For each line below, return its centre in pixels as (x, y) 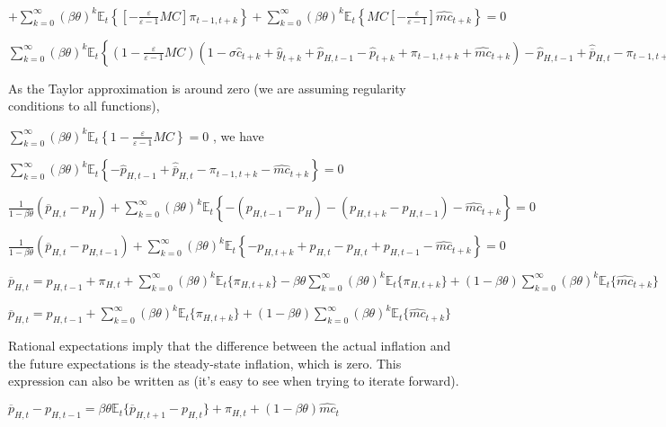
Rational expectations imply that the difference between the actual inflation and (230, 346)
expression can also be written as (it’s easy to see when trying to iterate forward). (234, 381)
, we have (239, 135)
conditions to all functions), (84, 106)
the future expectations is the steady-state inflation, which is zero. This (205, 363)
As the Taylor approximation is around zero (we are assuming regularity (207, 88)
